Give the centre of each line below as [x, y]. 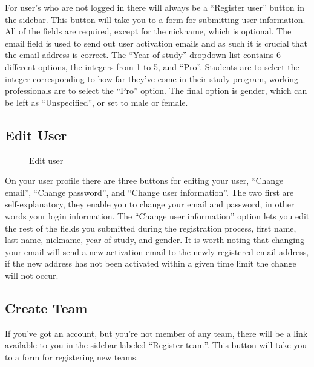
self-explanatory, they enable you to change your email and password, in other [150, 204]
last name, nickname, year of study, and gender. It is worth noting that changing [155, 240]
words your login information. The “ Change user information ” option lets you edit [157, 216]
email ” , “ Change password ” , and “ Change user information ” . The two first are [149, 192]
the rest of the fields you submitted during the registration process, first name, [151, 228]
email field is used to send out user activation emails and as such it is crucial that [156, 43]
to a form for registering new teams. [72, 356]
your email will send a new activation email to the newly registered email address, [157, 251]
